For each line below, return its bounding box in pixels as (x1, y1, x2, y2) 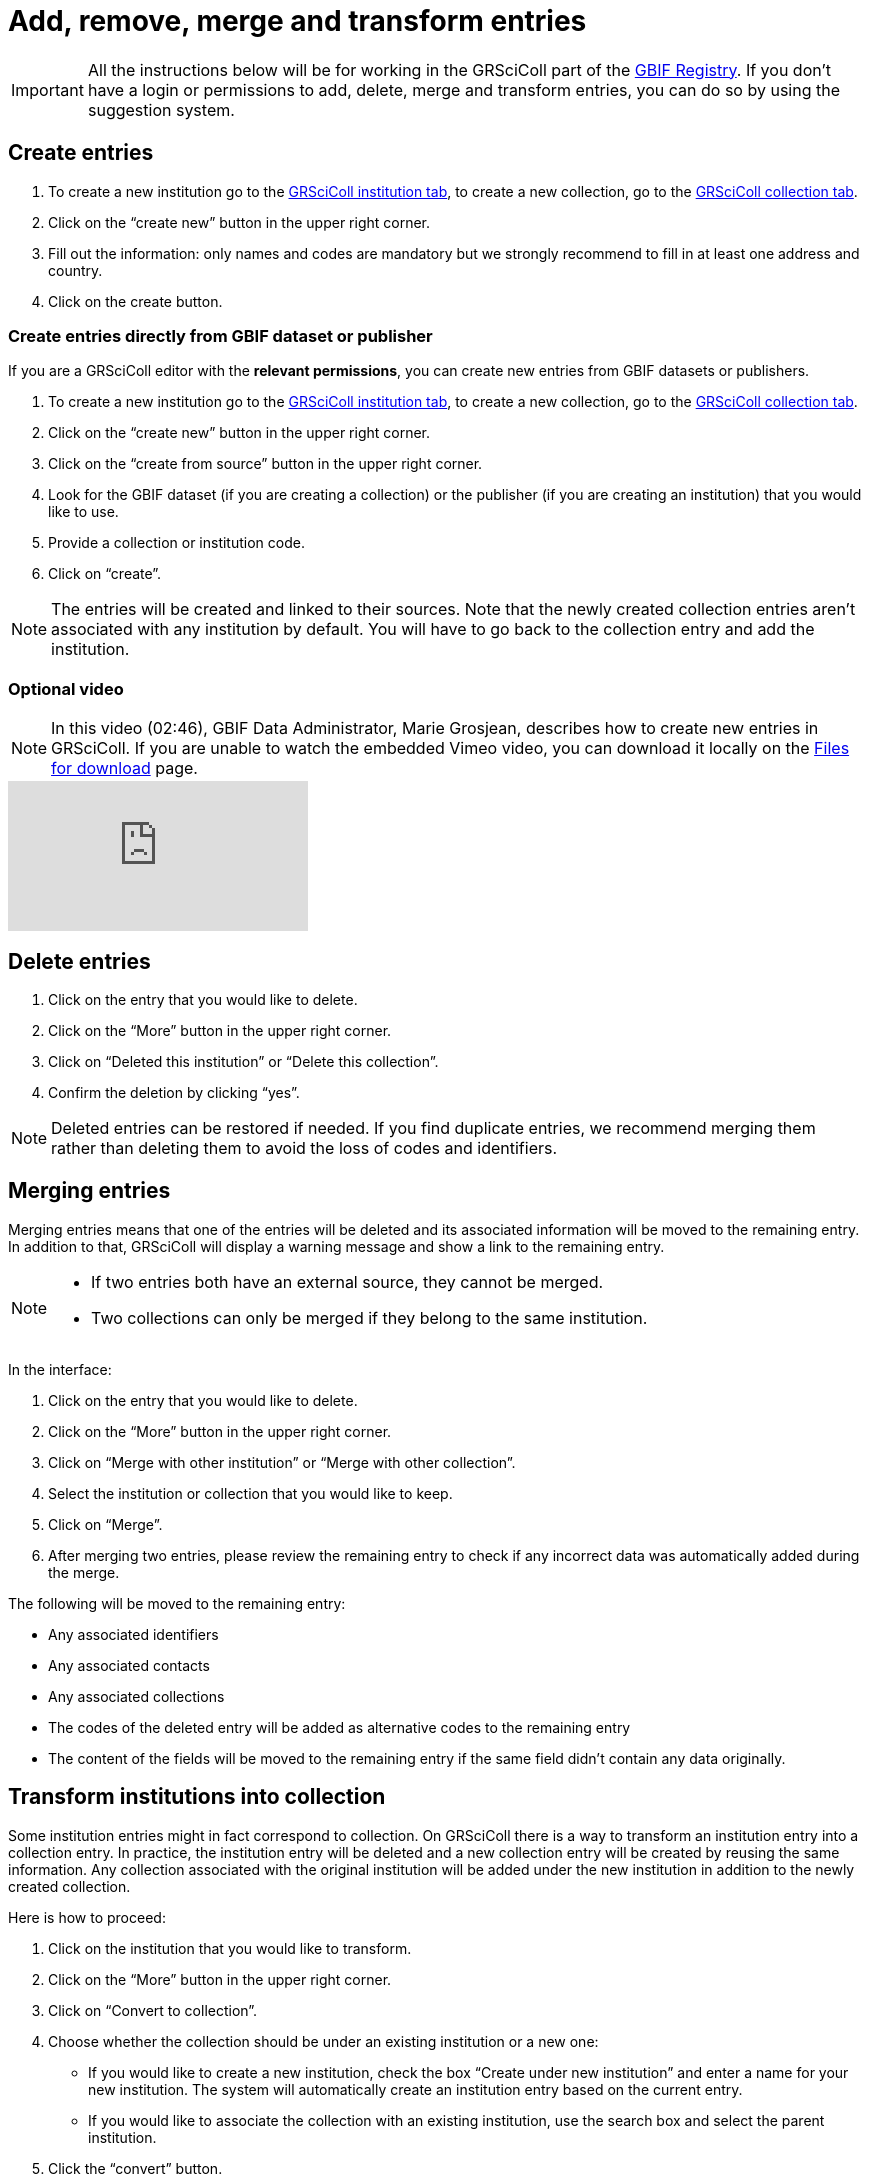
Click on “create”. (48, 565, 162, 583)
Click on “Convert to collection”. (48, 2001, 258, 2019)
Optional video (8, 678, 124, 699)
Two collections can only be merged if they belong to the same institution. (91, 1307, 648, 1328)
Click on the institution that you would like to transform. (48, 1939, 412, 1957)
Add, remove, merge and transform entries (8, 4, 587, 38)
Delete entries (8, 948, 151, 974)
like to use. (48, 503, 119, 521)
